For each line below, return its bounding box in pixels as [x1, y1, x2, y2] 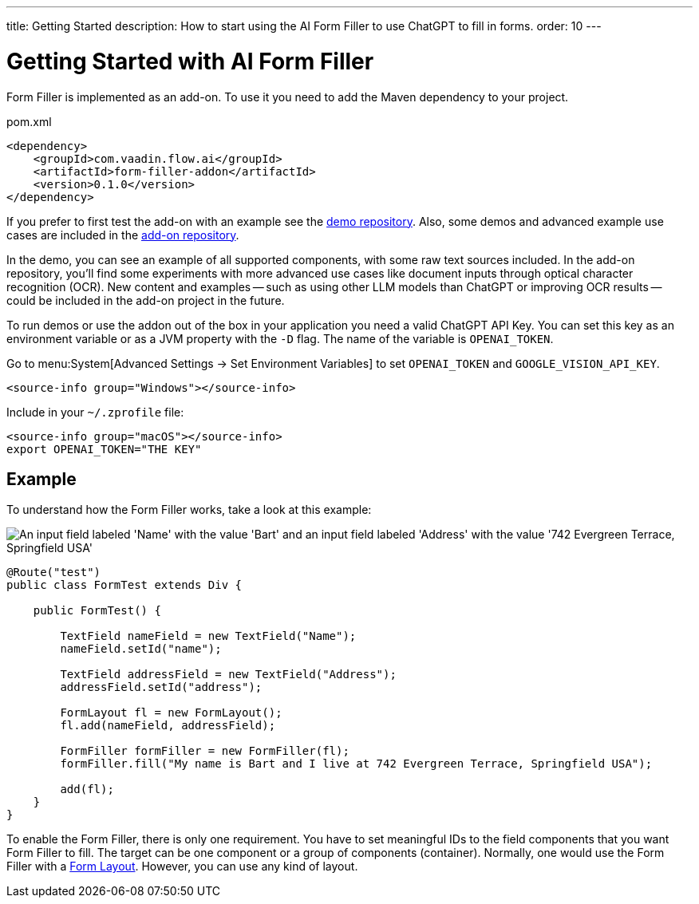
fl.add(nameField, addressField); [60, 719, 276, 732]
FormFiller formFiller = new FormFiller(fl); [60, 744, 349, 758]
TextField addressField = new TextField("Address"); [60, 668, 397, 681]
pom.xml [6, 114, 52, 128]
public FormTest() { [33, 604, 161, 618]
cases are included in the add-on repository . [6, 227, 239, 242]
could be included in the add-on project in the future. [6, 293, 285, 307]
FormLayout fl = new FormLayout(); [60, 706, 282, 720]
